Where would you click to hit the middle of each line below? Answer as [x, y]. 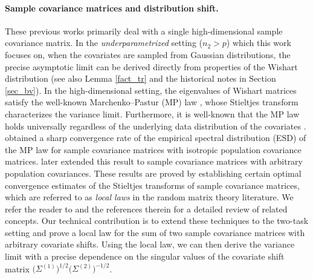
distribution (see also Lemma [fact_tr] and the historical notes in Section [140, 78]
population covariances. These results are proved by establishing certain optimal [153, 173]
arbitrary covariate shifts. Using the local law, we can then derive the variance [150, 244]
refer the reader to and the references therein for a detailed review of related [146, 208]
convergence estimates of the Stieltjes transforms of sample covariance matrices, [152, 185]
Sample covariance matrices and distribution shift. [112, 8]
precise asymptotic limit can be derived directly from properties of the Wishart [151, 66]
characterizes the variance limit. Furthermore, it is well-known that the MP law [152, 113]
